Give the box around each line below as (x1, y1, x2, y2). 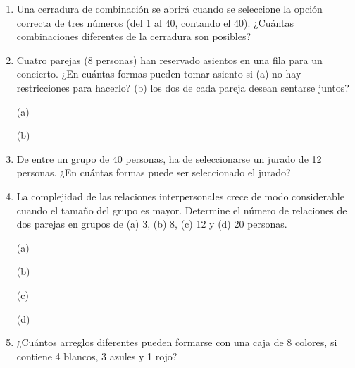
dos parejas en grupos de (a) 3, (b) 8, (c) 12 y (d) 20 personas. (16, 216, 287, 231)
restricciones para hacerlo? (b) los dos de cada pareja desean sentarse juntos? (16, 80, 349, 94)
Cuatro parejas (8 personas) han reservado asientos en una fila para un (16, 52, 323, 67)
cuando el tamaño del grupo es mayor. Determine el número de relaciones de (16, 202, 347, 217)
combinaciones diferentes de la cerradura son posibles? (16, 29, 251, 44)
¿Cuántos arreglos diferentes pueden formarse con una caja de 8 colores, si (16, 335, 337, 350)
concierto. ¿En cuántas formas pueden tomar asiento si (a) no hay (16, 66, 301, 81)
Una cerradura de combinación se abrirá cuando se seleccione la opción (16, 1, 323, 16)
